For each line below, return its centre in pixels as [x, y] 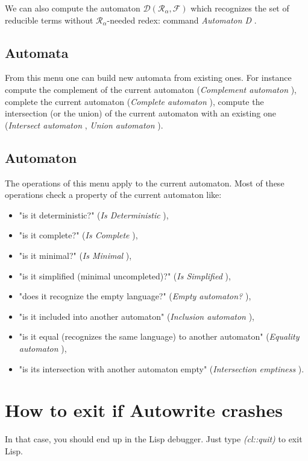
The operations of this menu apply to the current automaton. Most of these [145, 183]
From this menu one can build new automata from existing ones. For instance [148, 78]
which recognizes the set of [240, 8]
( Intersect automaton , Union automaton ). [84, 125]
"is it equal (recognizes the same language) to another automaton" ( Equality [159, 336]
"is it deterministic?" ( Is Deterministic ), [94, 215]
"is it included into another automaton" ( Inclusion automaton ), [137, 316]
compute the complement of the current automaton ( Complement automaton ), [151, 89]
